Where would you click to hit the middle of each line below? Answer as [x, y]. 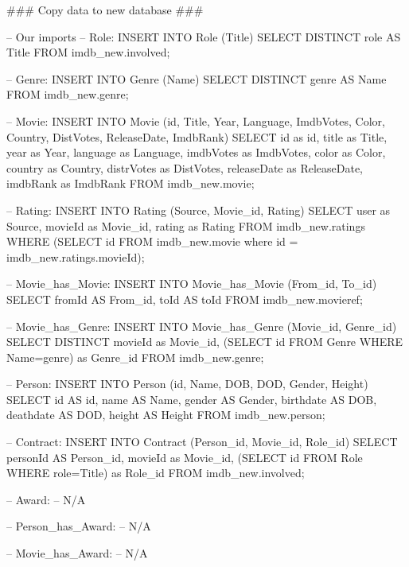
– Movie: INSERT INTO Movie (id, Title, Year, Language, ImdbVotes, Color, [196, 120]
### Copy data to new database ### [105, 10]
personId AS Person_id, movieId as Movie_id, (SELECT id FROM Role [185, 457]
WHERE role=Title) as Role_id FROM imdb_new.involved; [156, 473]
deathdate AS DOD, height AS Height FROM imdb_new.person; [166, 415]
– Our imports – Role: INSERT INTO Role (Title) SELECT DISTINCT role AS [204, 36]
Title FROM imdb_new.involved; [88, 52]
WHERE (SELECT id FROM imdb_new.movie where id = [152, 241]
